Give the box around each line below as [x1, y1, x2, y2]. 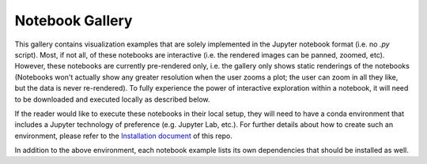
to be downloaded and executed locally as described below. [14, 95, 210, 104]
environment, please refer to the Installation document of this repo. [14, 131, 233, 140]
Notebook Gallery [14, 12, 133, 29]
